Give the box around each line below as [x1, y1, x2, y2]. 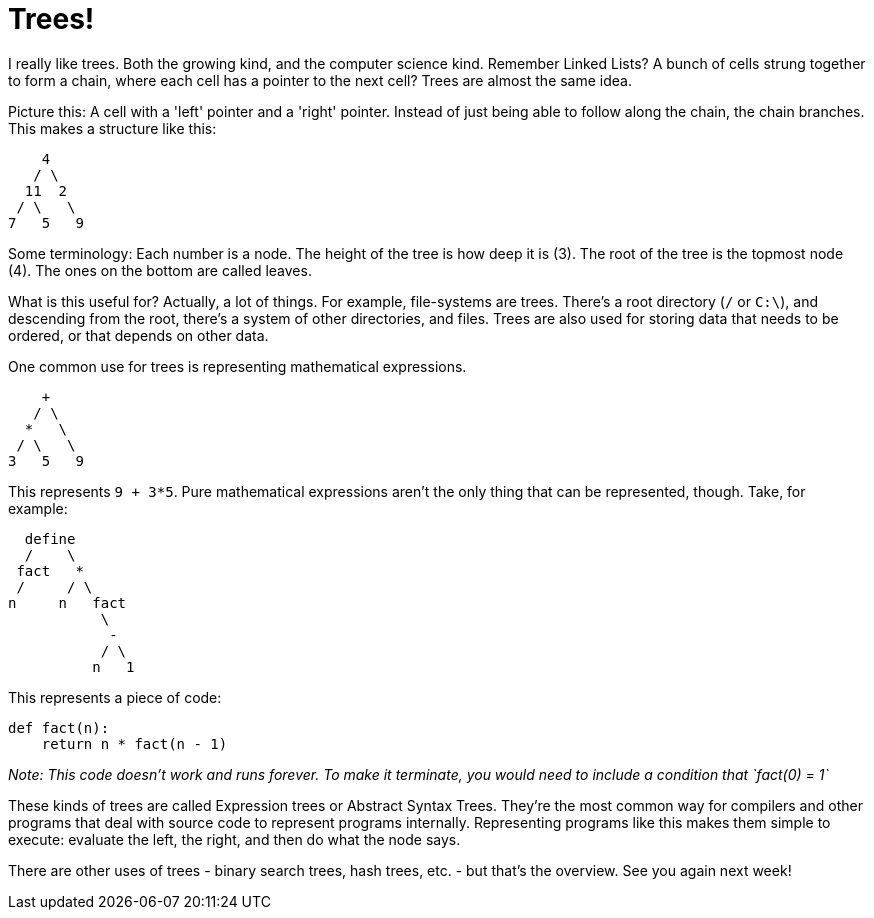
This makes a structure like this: [8, 119, 217, 137]
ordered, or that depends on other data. [8, 326, 269, 344]
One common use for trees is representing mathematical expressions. [8, 357, 467, 375]
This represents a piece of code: [8, 688, 222, 706]
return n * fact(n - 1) [41, 735, 228, 752]
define [24, 530, 76, 547]
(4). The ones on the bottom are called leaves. [8, 261, 312, 279]
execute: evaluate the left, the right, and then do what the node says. [8, 830, 461, 848]
